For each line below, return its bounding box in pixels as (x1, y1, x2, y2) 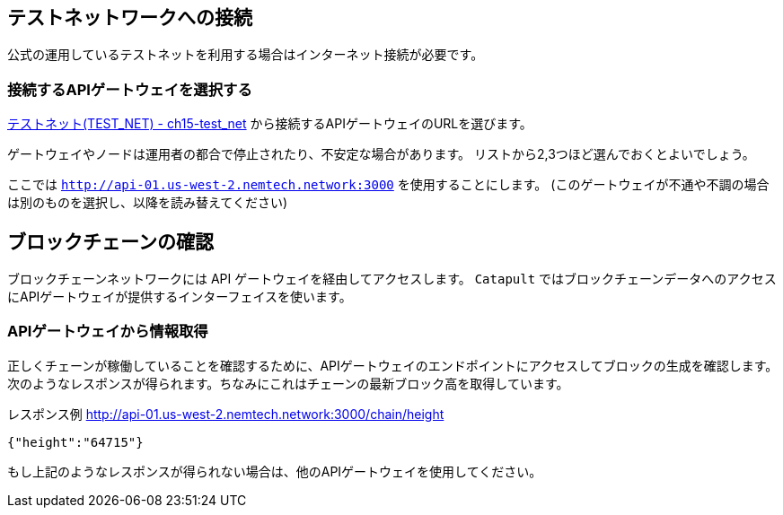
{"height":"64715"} (7, 434, 144, 450)
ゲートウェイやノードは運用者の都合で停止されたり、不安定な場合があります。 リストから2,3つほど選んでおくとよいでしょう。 (7, 146, 755, 162)
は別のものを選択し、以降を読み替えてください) (7, 195, 287, 211)
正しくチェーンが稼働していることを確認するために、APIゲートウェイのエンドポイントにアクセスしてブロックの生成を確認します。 (7, 357, 779, 373)
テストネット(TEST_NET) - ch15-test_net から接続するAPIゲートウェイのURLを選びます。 (7, 116, 532, 132)
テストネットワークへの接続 (7, 6, 252, 29)
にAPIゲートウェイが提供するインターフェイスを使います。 (7, 289, 352, 305)
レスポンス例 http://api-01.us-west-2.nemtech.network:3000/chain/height (7, 406, 444, 422)
